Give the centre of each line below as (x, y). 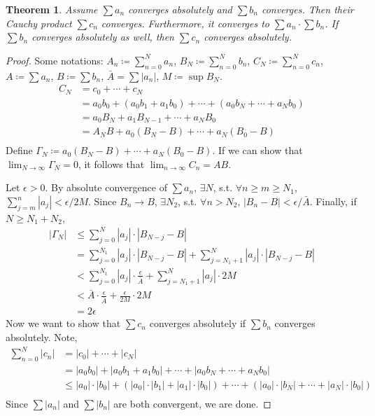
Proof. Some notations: (55, 60)
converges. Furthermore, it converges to (185, 23)
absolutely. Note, (42, 337)
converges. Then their (307, 9)
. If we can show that (257, 150)
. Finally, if (333, 201)
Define (19, 150)
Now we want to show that (63, 323)
